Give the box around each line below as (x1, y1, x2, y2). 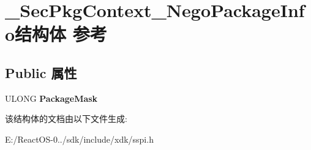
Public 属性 (5, 63, 77, 82)
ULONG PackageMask (5, 91, 98, 104)
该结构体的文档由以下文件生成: (5, 112, 127, 125)
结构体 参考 (15, 21, 107, 46)
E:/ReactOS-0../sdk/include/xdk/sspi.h (5, 132, 154, 145)
